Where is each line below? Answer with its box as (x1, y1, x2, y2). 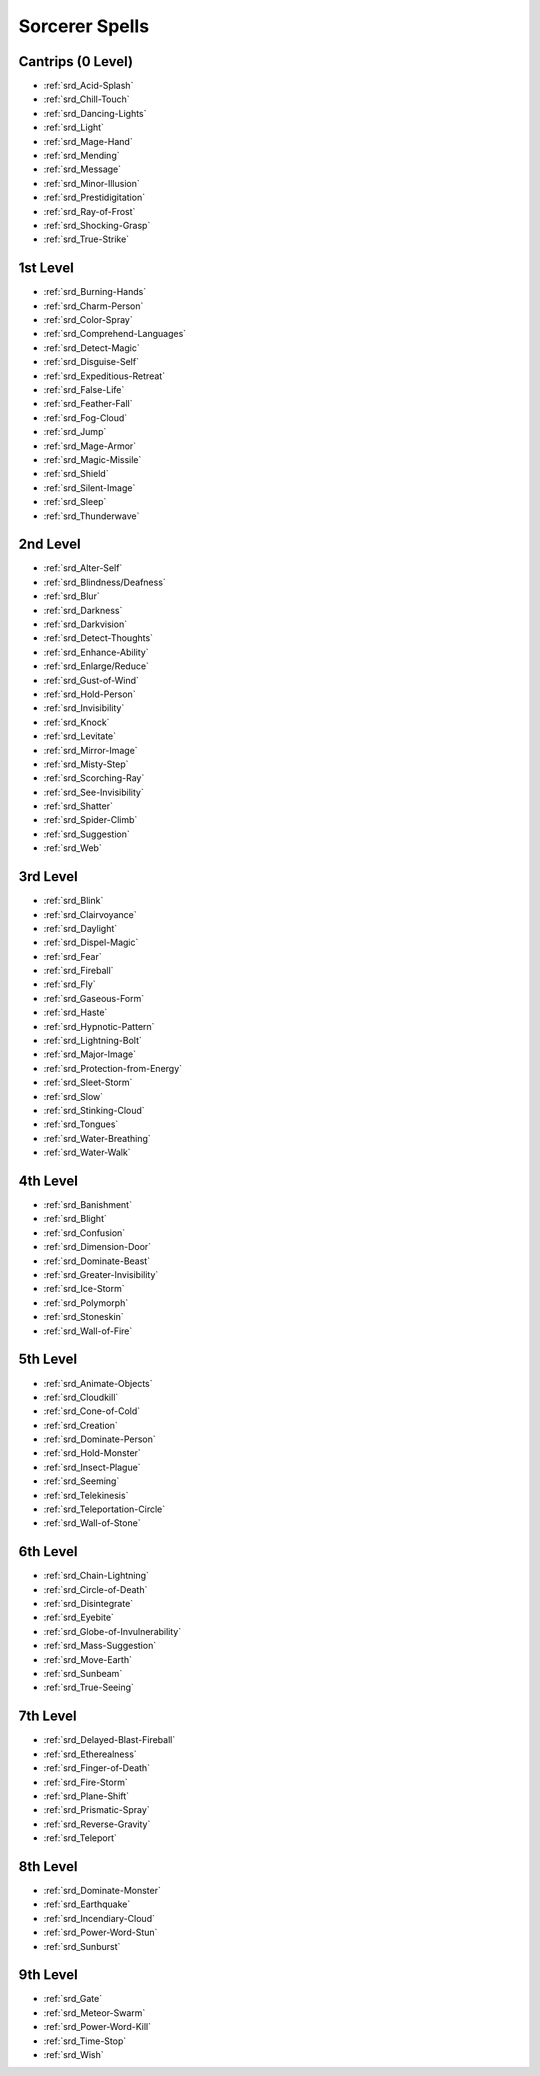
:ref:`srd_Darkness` (43, 604, 123, 616)
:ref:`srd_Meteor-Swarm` (43, 2006, 146, 2019)
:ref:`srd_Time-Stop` (43, 2035, 127, 2047)
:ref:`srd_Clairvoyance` (43, 908, 137, 920)
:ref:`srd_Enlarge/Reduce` (43, 660, 150, 672)
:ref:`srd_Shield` (43, 468, 109, 480)
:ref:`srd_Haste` (43, 1006, 108, 1019)
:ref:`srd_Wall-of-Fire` (43, 1325, 133, 1337)
